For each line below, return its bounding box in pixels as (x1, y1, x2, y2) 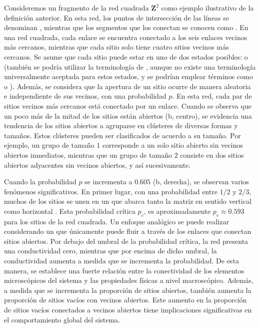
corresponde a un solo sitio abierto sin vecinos (102, 140, 243, 150)
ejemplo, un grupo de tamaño (4, 140, 94, 150)
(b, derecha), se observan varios (152, 176, 249, 187)
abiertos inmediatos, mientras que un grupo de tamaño (4, 149, 172, 160)
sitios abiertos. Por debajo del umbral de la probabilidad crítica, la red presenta (4, 235, 248, 246)
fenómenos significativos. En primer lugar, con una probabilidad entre (4, 186, 217, 196)
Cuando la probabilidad (4, 176, 76, 187)
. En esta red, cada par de (172, 91, 252, 101)
